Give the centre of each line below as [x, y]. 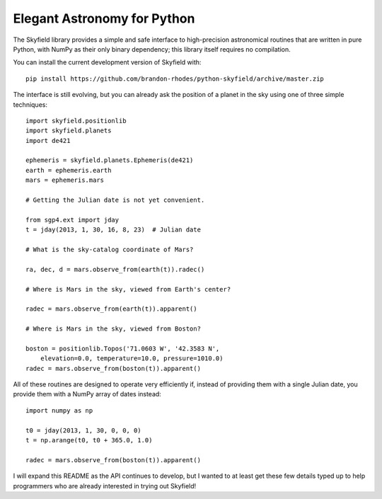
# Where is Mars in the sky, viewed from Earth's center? [128, 289]
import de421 [48, 140]
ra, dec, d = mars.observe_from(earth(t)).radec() [115, 269]
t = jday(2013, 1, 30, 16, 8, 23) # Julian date [114, 230]
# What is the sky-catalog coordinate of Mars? [110, 249]
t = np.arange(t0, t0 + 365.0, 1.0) [89, 440]
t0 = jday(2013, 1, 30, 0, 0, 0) [83, 430]
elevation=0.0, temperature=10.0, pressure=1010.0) [132, 359]
